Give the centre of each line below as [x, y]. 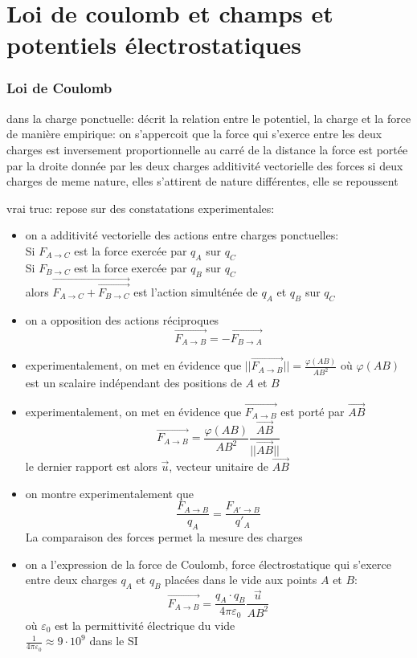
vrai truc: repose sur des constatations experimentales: [141, 208]
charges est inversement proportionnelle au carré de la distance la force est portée [207, 149]
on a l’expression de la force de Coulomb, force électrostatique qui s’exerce [208, 564]
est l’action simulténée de [196, 291]
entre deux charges [71, 580]
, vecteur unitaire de [219, 466]
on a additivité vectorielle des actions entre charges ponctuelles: [182, 235]
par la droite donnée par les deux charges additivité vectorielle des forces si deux [205, 165]
